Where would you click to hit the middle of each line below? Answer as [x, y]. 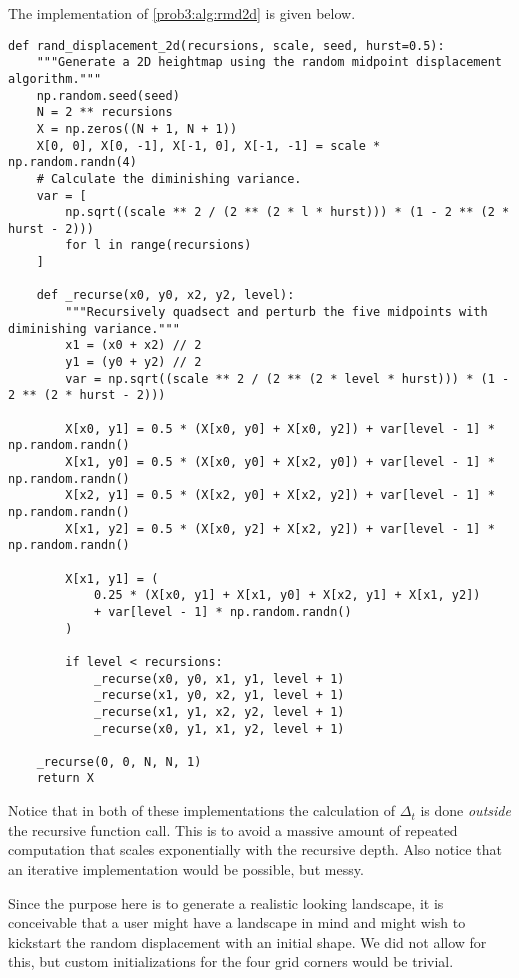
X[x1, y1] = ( [112, 578]
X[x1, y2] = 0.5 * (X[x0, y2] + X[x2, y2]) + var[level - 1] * [280, 528]
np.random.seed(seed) [108, 95]
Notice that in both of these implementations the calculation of [202, 810]
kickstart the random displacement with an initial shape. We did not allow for [247, 941]
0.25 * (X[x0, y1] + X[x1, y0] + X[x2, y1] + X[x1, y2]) [287, 595]
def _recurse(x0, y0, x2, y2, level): [165, 295]
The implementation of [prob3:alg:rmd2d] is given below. [182, 13]
